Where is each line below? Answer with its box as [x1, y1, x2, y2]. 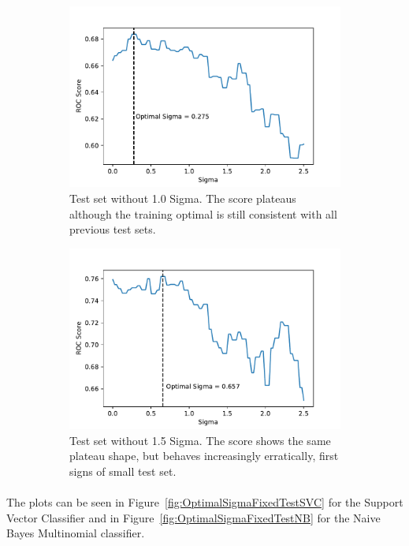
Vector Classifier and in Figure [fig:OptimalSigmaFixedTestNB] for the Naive [6, 509, 381, 525]
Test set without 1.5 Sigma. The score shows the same [69, 432, 331, 448]
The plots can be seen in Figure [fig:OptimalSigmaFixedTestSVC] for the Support [6, 494, 403, 510]
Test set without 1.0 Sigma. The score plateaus [69, 189, 296, 206]
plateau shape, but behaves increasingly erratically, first [69, 447, 339, 464]
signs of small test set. [69, 462, 177, 479]
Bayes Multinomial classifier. [6, 525, 145, 541]
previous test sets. [69, 221, 156, 237]
